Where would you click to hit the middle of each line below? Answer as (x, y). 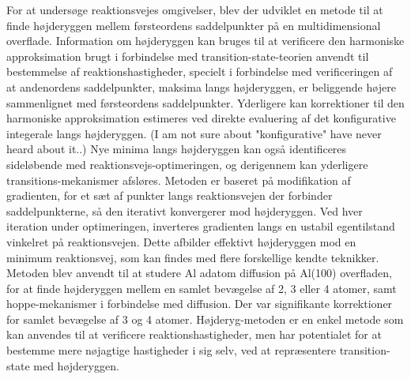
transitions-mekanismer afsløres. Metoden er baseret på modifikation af (179, 180)
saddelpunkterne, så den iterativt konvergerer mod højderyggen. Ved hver (185, 210)
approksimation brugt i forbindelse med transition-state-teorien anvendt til (188, 56)
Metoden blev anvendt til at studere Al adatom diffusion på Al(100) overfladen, (199, 273)
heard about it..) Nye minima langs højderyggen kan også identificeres (177, 149)
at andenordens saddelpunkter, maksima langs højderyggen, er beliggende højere (201, 86)
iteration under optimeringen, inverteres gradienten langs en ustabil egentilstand (201, 226)
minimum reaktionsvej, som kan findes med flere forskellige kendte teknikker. (193, 257)
